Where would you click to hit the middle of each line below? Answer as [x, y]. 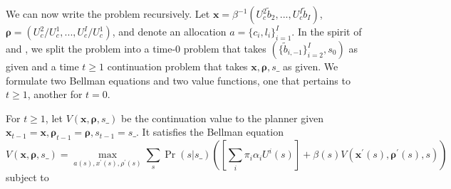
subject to [27, 177]
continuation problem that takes [177, 66]
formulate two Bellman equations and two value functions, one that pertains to [178, 80]
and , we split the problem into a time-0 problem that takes [136, 48]
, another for [55, 94]
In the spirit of [330, 31]
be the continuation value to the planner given [223, 118]
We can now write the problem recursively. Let [108, 13]
